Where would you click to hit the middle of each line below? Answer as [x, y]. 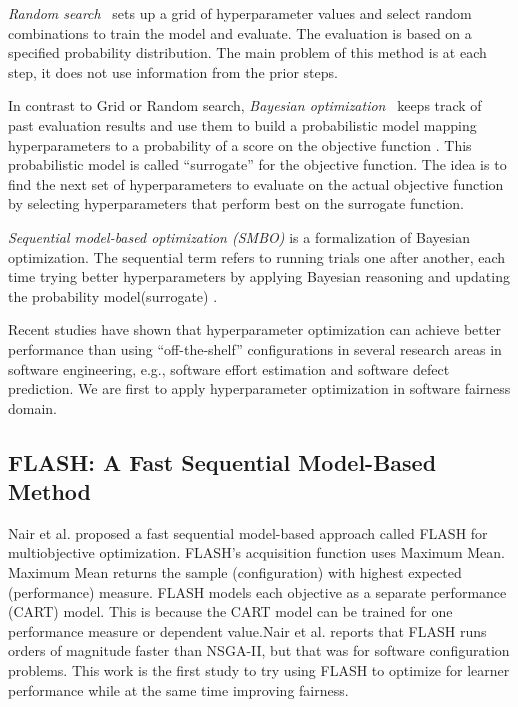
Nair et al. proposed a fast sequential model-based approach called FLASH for [248, 532]
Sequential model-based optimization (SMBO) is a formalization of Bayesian [239, 236]
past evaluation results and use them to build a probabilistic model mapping [242, 124]
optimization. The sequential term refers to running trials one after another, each [257, 256]
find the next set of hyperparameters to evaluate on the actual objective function [256, 183]
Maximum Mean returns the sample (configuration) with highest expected [235, 572]
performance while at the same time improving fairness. [178, 689]
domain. [33, 407]
